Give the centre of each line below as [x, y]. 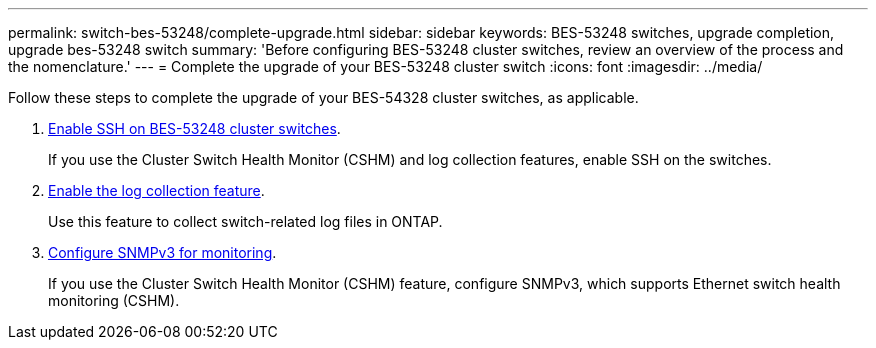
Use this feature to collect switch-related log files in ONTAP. [245, 221]
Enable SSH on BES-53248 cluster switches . [194, 128]
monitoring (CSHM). [114, 300]
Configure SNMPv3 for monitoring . [162, 252]
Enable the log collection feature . [156, 190]
